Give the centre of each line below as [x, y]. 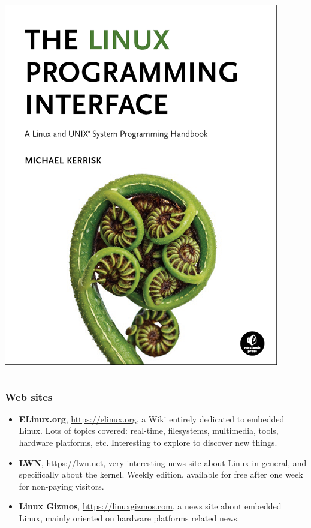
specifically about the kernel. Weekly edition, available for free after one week [161, 474]
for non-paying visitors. [61, 486]
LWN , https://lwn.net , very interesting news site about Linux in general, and [163, 462]
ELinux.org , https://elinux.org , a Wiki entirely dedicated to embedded [152, 418]
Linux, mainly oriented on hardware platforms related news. [129, 517]
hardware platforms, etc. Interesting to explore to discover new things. [148, 442]
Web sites [29, 396]
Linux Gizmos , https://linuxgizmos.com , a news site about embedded [150, 506]
